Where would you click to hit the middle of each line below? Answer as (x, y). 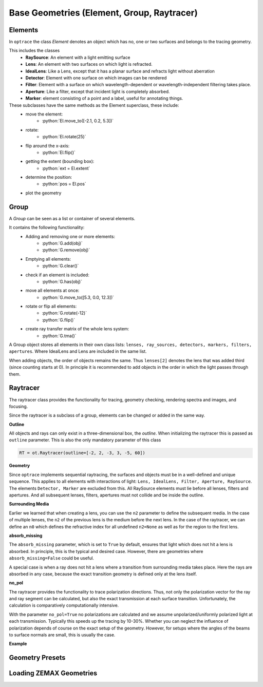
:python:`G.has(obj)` (62, 281)
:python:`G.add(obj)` (62, 243)
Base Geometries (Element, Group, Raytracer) (103, 13)
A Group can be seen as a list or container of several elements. (72, 218)
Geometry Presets (37, 658)
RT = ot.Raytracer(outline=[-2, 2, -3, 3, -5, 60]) (82, 453)
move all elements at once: (53, 290)
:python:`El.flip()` (59, 152)
